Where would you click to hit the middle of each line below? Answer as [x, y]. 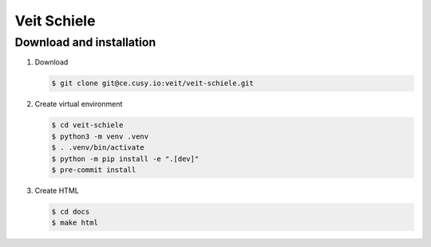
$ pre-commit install [94, 170]
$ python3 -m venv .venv [100, 136]
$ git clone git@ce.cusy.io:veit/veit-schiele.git [153, 83]
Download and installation [85, 42]
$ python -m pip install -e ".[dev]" [125, 159]
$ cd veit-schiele [87, 125]
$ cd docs [71, 212]
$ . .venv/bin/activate [98, 148]
